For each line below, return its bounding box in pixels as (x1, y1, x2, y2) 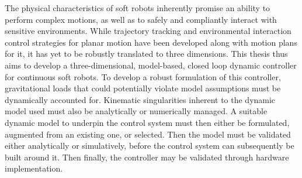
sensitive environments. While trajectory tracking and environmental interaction (5, 25, 291, 37)
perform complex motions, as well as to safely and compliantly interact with (5, 13, 277, 25)
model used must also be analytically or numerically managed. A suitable (5, 105, 268, 117)
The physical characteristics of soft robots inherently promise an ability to (5, 2, 270, 13)
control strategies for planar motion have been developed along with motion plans (5, 36, 297, 48)
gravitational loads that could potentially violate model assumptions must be (5, 82, 281, 94)
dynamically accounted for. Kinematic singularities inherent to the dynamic (5, 93, 276, 105)
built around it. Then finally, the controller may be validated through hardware (5, 150, 289, 163)
